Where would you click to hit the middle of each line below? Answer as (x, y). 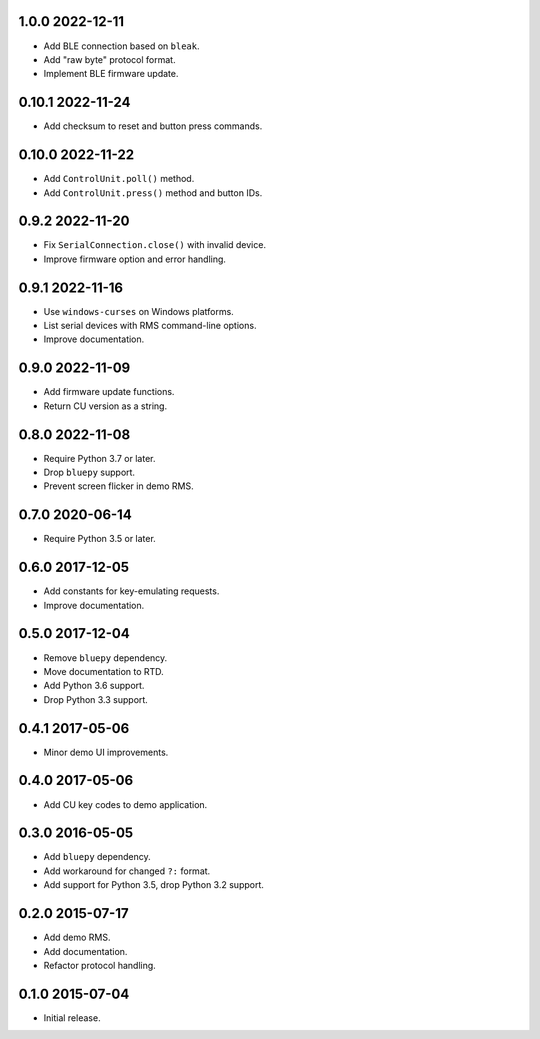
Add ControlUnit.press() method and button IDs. (153, 192)
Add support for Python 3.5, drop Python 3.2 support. (154, 885)
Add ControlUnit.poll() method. (119, 179)
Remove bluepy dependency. (105, 657)
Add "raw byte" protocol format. (109, 59)
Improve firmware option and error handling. (135, 259)
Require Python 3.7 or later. (99, 458)
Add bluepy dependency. (97, 857)
